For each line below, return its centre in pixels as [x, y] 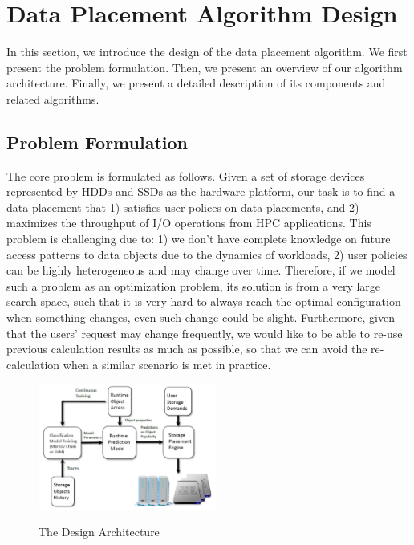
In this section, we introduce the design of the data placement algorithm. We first [207, 52]
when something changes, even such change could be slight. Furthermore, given [201, 317]
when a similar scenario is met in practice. [167, 364]
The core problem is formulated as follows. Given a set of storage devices [186, 175]
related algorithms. [53, 98]
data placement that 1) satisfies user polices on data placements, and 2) [183, 207]
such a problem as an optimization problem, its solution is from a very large [194, 285]
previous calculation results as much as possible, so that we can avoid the [187, 349]
